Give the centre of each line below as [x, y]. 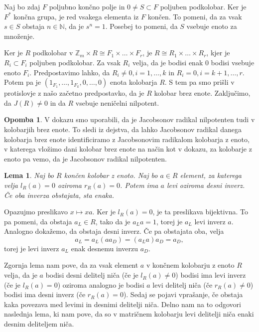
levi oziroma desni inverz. [206, 185]
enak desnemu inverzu [104, 248]
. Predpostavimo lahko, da [70, 72]
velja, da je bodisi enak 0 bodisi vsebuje [194, 62]
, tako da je [113, 221]
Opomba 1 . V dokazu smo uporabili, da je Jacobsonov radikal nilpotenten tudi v [129, 119]
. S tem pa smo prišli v [199, 82]
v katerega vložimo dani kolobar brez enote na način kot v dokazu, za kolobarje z [128, 149]
